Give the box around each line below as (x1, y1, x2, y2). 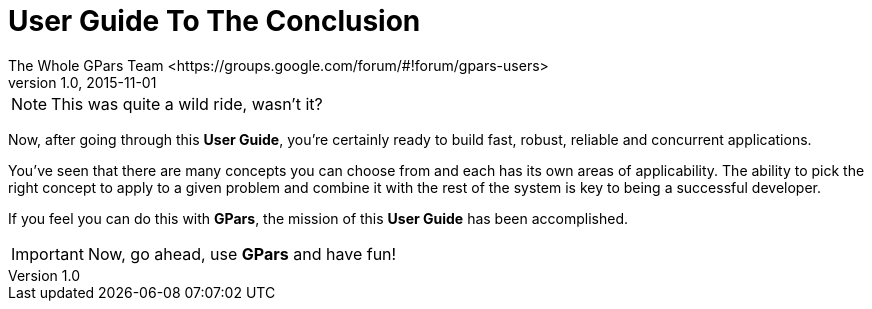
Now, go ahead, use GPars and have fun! (87, 243, 397, 264)
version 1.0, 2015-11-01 (8, 73, 157, 91)
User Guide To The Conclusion (8, 4, 421, 38)
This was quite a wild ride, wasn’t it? (51, 93, 323, 114)
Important (11, 243, 84, 264)
